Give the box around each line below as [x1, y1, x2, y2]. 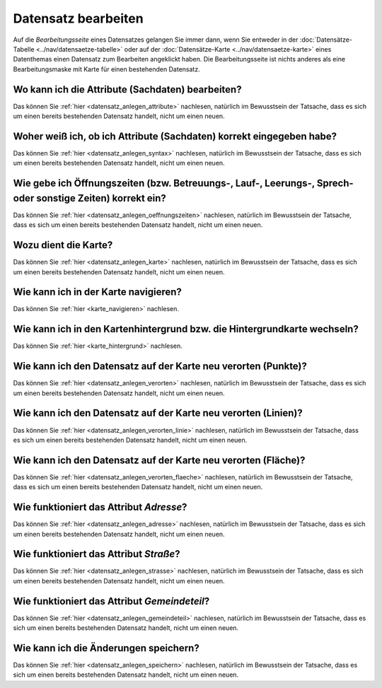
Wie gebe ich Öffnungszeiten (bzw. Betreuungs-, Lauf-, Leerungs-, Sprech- [13, 177, 354, 190]
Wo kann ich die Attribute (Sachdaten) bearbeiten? [13, 83, 242, 95]
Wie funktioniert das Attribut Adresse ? [13, 501, 187, 513]
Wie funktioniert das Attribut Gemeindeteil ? [13, 595, 210, 607]
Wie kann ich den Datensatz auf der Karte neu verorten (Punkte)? [13, 361, 308, 373]
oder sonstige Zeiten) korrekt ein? [13, 192, 166, 204]
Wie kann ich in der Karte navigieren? [13, 286, 182, 298]
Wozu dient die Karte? [13, 239, 113, 251]
